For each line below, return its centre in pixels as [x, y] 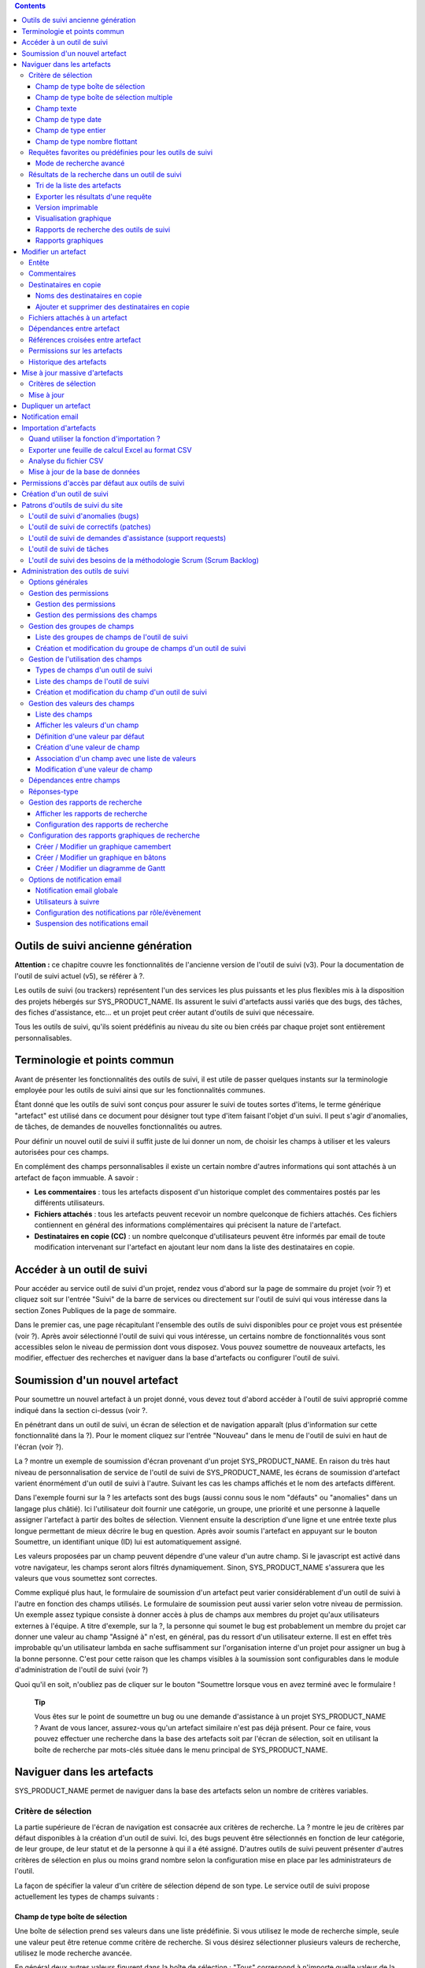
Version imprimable [67, 208]
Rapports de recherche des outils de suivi [103, 229]
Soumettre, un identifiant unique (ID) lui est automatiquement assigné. [128, 1541]
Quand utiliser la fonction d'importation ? [94, 439]
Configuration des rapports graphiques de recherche [115, 835]
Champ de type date [69, 119]
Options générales [58, 582]
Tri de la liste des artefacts [79, 186]
